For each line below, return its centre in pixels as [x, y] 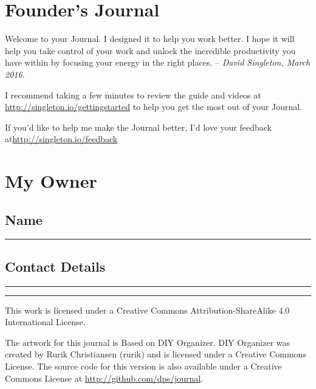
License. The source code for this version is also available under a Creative [143, 366]
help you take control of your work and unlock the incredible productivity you [150, 50]
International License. [45, 322]
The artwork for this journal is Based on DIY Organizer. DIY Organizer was [148, 342]
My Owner [51, 181]
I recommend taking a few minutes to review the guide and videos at [133, 95]
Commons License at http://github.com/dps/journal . [104, 378]
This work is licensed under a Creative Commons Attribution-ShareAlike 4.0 [147, 310]
